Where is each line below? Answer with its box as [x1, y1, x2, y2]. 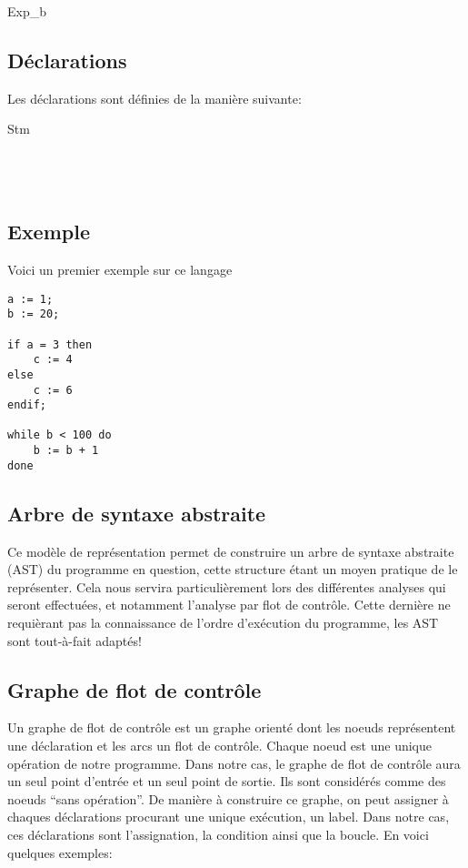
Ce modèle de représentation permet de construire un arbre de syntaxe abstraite [7, 541, 454, 560]
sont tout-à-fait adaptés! [7, 631, 142, 650]
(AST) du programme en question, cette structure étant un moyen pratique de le [7, 560, 458, 579]
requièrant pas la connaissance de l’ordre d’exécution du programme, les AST [7, 613, 439, 632]
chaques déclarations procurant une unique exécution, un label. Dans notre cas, [7, 807, 450, 826]
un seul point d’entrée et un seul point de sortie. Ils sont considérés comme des [7, 772, 446, 791]
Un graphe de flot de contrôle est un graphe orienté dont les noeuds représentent [7, 718, 456, 737]
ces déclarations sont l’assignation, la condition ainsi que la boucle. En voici [7, 824, 429, 843]
